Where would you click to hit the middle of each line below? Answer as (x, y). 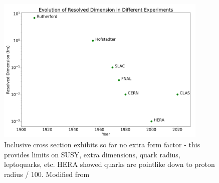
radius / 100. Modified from (47, 174)
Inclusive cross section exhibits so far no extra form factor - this (102, 144)
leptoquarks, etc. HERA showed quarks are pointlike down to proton (110, 164)
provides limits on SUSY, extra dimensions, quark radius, (92, 154)
